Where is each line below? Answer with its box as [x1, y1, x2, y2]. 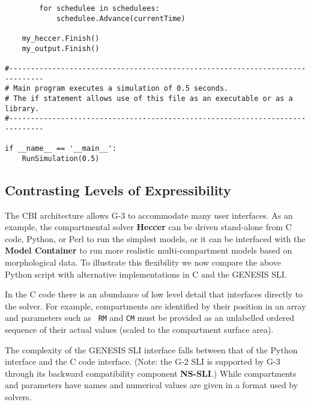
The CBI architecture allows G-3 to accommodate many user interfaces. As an [5, 209, 293, 221]
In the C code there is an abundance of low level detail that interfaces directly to [5, 288, 303, 300]
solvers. [5, 391, 32, 403]
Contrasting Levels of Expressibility [5, 180, 231, 199]
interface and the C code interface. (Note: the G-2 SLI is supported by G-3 [5, 355, 280, 368]
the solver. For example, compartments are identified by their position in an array [5, 299, 306, 312]
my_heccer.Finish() [22, 34, 100, 43]
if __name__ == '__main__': [5, 144, 117, 153]
